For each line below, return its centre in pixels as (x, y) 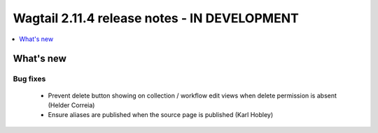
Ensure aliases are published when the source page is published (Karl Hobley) (161, 115)
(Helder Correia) (71, 105)
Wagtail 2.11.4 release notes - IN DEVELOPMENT (156, 18)
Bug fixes (29, 79)
